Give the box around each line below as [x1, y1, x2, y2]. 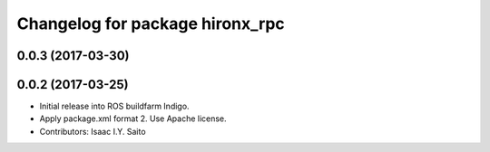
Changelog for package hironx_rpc [16, 14, 285, 33]
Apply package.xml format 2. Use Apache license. [39, 113, 227, 124]
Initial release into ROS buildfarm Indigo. [39, 100, 190, 112]
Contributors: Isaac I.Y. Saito [39, 126, 146, 137]
